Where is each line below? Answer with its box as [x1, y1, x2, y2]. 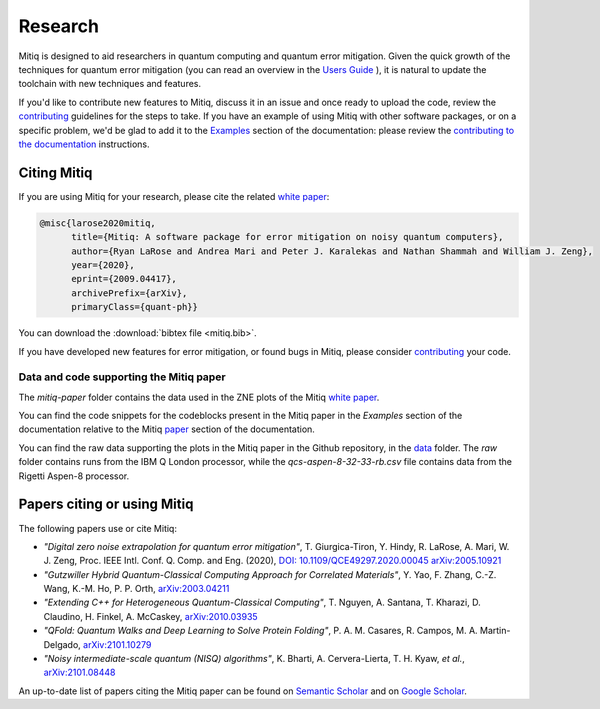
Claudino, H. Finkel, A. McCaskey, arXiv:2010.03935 [43, 610, 259, 622]
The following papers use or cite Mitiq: [18, 522, 177, 534]
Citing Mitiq [18, 164, 93, 181]
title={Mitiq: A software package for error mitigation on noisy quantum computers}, [71, 231, 504, 243]
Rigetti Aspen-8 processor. [18, 470, 130, 482]
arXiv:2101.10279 [83, 638, 152, 650]
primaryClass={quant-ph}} [71, 301, 199, 313]
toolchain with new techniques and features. [18, 78, 202, 90]
